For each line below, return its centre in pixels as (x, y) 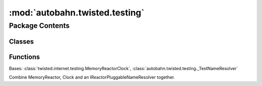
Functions (25, 57)
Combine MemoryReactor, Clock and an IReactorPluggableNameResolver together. (92, 77)
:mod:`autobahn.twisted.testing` (77, 13)
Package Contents (39, 26)
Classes (21, 41)
